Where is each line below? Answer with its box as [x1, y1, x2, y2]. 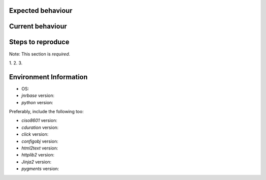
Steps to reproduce [9, 38, 69, 46]
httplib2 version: [21, 152, 55, 158]
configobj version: [21, 138, 59, 144]
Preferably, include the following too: [9, 109, 84, 115]
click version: [21, 131, 49, 137]
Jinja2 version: [21, 159, 52, 165]
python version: [21, 99, 54, 105]
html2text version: [21, 145, 59, 151]
